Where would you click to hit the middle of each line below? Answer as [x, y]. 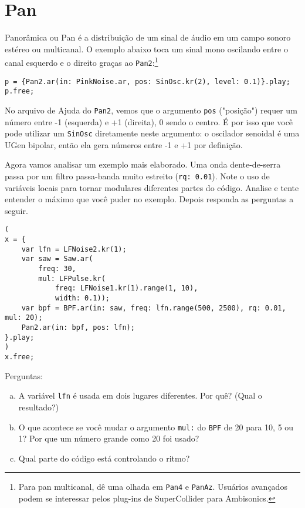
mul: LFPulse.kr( [72, 278]
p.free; [20, 91]
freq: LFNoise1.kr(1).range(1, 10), [126, 288]
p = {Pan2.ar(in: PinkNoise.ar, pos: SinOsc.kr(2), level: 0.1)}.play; [148, 81]
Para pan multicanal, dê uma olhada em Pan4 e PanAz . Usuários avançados [153, 487]
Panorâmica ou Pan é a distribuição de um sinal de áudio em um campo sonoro [148, 37]
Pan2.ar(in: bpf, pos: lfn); [78, 328]
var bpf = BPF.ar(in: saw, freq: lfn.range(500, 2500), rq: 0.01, [154, 308]
